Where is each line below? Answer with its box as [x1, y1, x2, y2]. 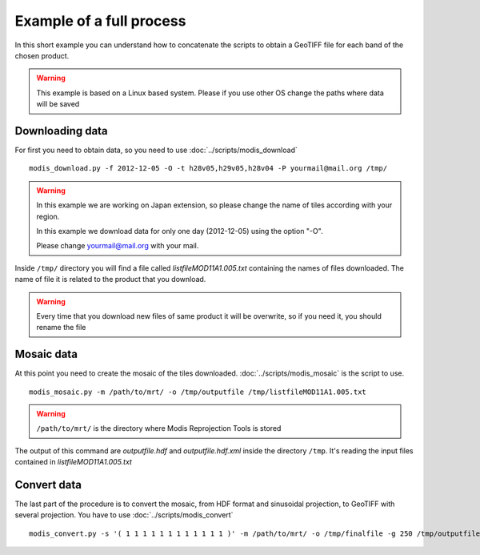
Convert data [14, 477, 82, 492]
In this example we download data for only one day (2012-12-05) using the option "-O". [36, 226, 323, 235]
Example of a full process [14, 12, 186, 30]
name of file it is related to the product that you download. [14, 275, 206, 284]
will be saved [36, 99, 80, 109]
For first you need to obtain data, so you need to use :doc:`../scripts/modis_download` [14, 145, 298, 155]
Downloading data [14, 124, 108, 138]
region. [36, 211, 60, 221]
